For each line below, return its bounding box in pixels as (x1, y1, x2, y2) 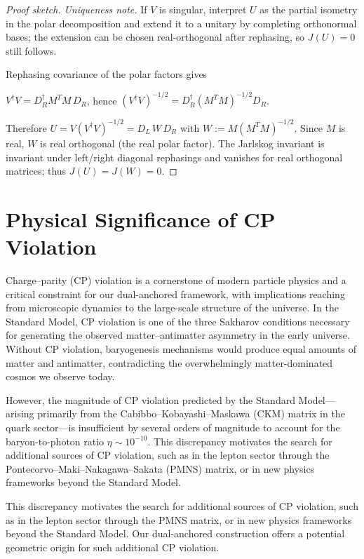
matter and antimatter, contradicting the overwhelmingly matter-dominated (6, 355, 333, 370)
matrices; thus (6, 163, 67, 178)
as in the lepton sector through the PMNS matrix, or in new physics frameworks (6, 512, 352, 527)
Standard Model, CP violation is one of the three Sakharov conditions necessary (6, 314, 350, 328)
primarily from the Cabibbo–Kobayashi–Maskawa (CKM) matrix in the (37, 406, 345, 421)
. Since (294, 120, 323, 135)
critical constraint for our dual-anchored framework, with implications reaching (6, 286, 345, 301)
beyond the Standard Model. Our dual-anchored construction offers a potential (6, 526, 345, 541)
